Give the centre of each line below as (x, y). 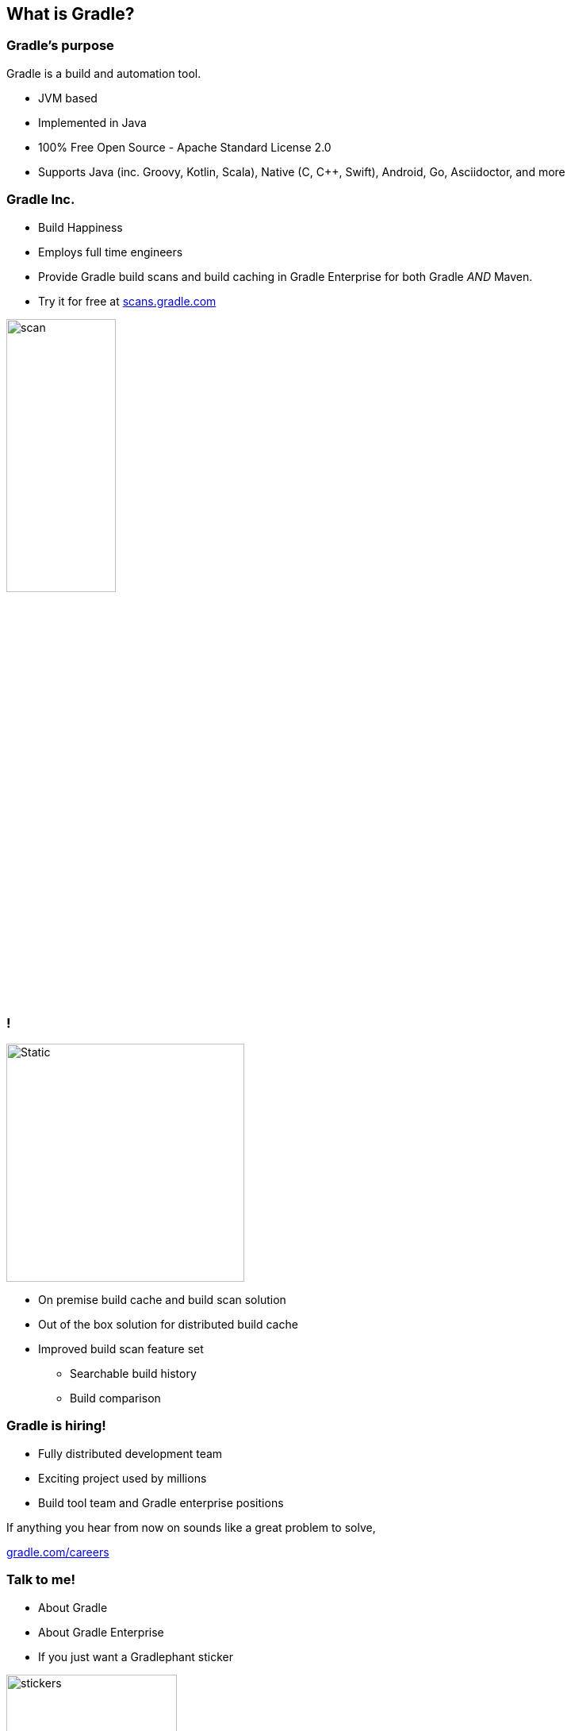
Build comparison (115, 1398)
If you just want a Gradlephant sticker (136, 1656)
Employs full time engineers (111, 252)
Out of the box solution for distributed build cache (168, 1325)
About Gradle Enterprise (101, 1632)
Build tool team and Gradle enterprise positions (161, 1502)
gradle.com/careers (58, 1552)
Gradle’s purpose (60, 46)
